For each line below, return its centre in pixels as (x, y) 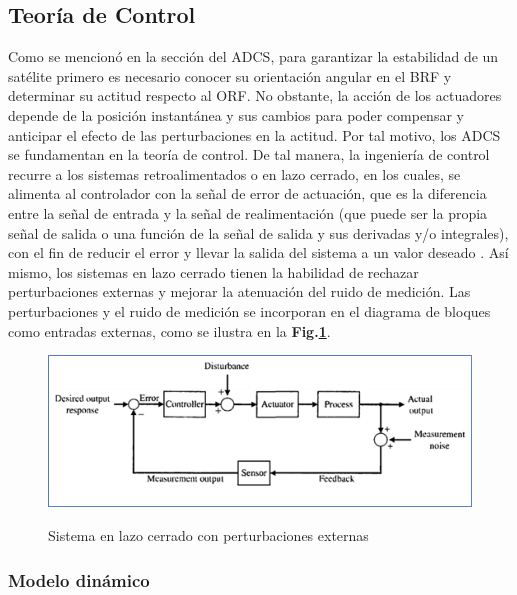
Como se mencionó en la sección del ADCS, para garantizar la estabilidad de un (253, 56)
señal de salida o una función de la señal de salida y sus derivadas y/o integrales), (258, 232)
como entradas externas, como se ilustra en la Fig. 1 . (169, 330)
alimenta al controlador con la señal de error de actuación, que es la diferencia (247, 193)
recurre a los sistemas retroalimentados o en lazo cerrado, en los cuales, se (234, 173)
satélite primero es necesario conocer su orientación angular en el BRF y (230, 75)
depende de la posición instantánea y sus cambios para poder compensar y (236, 114)
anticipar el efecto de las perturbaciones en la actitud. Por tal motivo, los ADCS (254, 134)
